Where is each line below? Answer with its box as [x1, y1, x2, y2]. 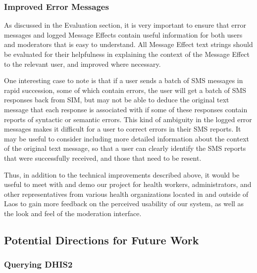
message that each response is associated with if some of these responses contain [4, 104, 248, 114]
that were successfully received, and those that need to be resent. [4, 152, 202, 163]
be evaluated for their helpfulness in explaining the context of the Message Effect [4, 49, 250, 59]
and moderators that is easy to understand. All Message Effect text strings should [4, 39, 253, 49]
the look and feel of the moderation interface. [4, 208, 142, 218]
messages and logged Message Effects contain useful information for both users [4, 29, 243, 40]
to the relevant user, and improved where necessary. [4, 58, 161, 69]
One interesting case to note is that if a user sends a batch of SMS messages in [4, 75, 243, 86]
